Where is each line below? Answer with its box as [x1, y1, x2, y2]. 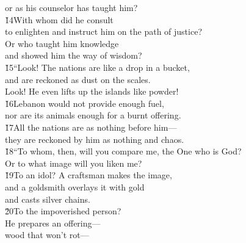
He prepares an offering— [5, 216, 101, 229]
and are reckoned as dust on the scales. [5, 73, 151, 85]
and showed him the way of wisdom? [5, 49, 142, 62]
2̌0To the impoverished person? [5, 205, 121, 217]
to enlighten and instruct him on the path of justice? [5, 25, 202, 38]
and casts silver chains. [5, 192, 90, 205]
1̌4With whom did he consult [5, 13, 114, 26]
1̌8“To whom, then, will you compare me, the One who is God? [5, 145, 242, 158]
